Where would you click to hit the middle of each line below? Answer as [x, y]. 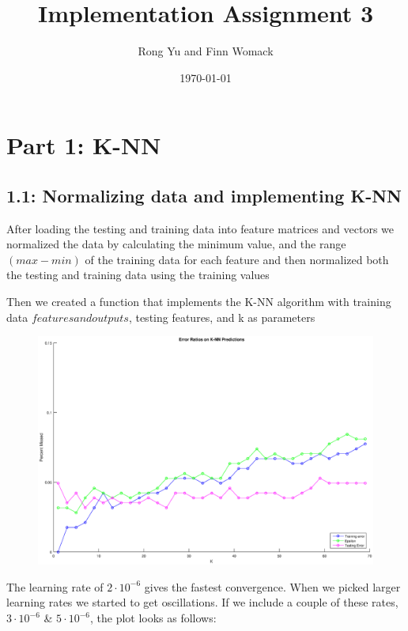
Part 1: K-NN [84, 145]
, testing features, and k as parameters [222, 317]
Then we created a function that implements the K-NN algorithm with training [199, 302]
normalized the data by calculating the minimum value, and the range [176, 244]
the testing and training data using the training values [138, 275]
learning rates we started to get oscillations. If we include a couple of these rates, [202, 602]
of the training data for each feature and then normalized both [237, 259]
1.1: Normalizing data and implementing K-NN [204, 195]
